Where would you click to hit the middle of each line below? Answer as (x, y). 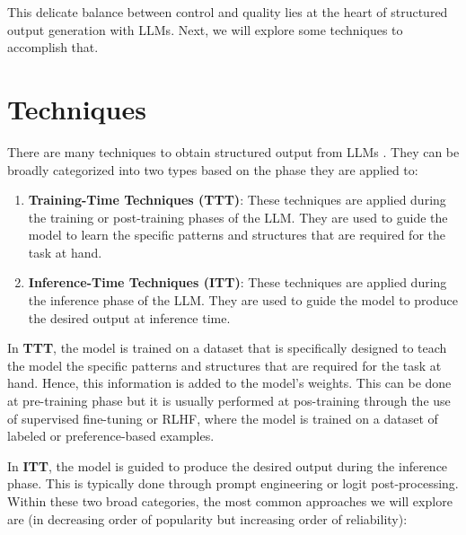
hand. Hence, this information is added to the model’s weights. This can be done (229, 383)
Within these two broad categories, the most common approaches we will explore (230, 501)
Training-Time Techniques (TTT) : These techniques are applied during (237, 200)
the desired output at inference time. (129, 317)
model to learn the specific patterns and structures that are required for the (237, 235)
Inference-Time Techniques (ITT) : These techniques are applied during (237, 282)
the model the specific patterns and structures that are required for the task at (224, 365)
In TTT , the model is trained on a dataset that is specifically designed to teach (227, 348)
